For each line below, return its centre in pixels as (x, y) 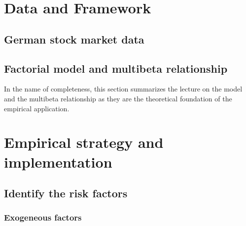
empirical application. (37, 108)
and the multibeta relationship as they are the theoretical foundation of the (118, 98)
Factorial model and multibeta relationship (116, 68)
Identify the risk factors (66, 193)
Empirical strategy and (84, 142)
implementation (58, 161)
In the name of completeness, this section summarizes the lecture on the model (123, 89)
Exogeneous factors (43, 217)
